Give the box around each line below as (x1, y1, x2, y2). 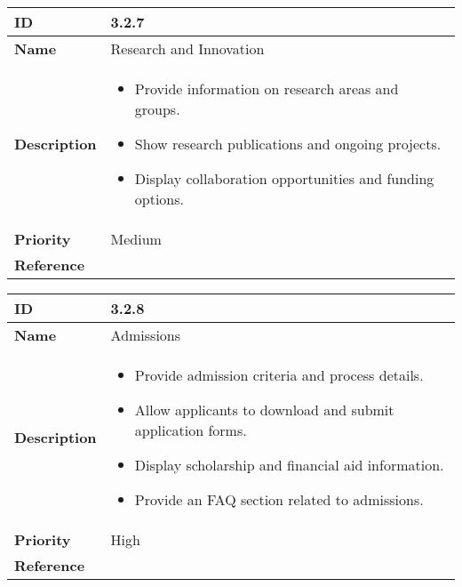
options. (134, 189, 184, 209)
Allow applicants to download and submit (134, 399, 394, 420)
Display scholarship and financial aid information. (134, 454, 444, 475)
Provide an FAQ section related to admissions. (134, 489, 424, 510)
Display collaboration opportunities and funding (134, 168, 434, 189)
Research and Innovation (110, 38, 265, 59)
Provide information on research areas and (134, 78, 399, 99)
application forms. (134, 420, 247, 440)
